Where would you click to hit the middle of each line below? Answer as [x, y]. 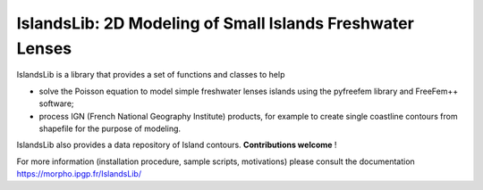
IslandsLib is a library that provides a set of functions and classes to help [151, 75]
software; [57, 103]
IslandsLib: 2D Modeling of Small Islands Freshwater [216, 23]
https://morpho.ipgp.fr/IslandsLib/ [79, 174]
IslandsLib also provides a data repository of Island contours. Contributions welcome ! [177, 145]
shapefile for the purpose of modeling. [110, 128]
